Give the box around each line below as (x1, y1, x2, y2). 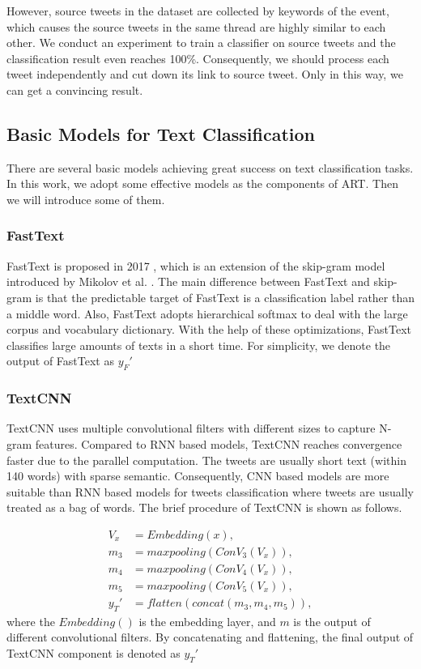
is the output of (293, 612, 371, 629)
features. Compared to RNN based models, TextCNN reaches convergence (35, 435, 402, 452)
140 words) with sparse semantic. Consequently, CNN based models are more (6, 467, 389, 484)
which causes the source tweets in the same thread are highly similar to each (6, 18, 386, 35)
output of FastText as (6, 352, 114, 369)
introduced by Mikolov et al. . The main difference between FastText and (6, 273, 370, 290)
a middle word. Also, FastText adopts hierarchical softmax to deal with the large (6, 305, 408, 322)
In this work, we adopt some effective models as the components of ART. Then (6, 175, 398, 192)
